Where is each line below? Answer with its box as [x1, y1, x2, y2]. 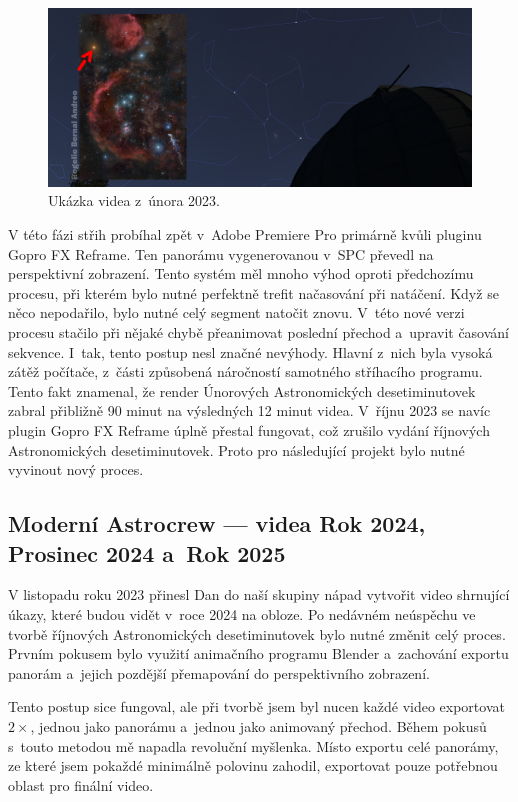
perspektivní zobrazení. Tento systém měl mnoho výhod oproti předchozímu [8, 263, 474, 284]
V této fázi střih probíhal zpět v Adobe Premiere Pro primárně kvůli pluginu [8, 224, 482, 245]
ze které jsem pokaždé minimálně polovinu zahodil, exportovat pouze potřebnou [8, 755, 498, 776]
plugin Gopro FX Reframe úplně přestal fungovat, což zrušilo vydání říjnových [8, 420, 490, 440]
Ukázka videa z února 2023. [48, 190, 220, 211]
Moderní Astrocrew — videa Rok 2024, [8, 508, 426, 539]
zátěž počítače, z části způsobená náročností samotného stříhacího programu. [8, 361, 483, 382]
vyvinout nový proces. [8, 459, 144, 480]
